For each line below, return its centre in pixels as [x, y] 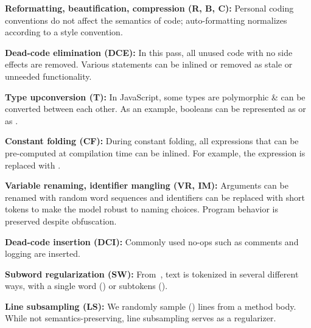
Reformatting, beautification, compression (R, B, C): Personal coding [149, 8]
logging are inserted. [43, 253]
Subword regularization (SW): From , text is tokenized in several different [152, 274]
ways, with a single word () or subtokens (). [86, 286]
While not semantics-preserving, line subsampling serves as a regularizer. [141, 318]
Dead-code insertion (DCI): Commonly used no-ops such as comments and [152, 241]
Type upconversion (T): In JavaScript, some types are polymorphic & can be [155, 96]
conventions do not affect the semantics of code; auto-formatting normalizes [146, 20]
